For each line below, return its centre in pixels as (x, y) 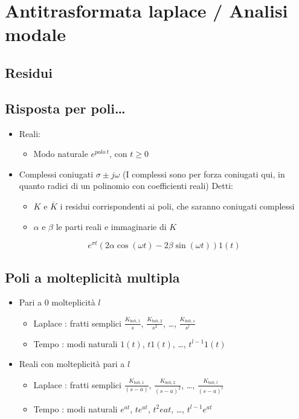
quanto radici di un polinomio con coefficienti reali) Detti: (126, 186)
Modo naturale (61, 154)
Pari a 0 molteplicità (57, 302)
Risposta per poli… (65, 108)
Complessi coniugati (56, 174)
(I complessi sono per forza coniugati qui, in (204, 174)
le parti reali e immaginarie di (111, 226)
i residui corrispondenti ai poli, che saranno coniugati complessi (177, 206)
